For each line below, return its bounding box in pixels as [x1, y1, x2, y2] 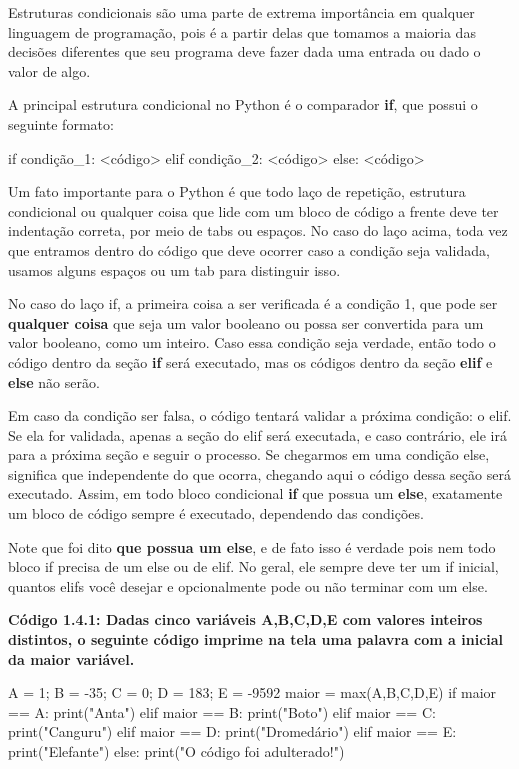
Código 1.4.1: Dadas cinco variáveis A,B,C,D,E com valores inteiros [8, 609, 483, 630]
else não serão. [8, 371, 100, 392]
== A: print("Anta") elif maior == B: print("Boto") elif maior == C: [8, 701, 436, 722]
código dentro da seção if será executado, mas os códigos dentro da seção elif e [8, 351, 493, 372]
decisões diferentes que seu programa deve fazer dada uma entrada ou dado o [8, 41, 481, 62]
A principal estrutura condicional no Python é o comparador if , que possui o [8, 94, 478, 115]
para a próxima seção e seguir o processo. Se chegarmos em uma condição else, [8, 444, 490, 465]
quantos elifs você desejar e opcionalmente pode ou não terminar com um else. [8, 575, 488, 596]
